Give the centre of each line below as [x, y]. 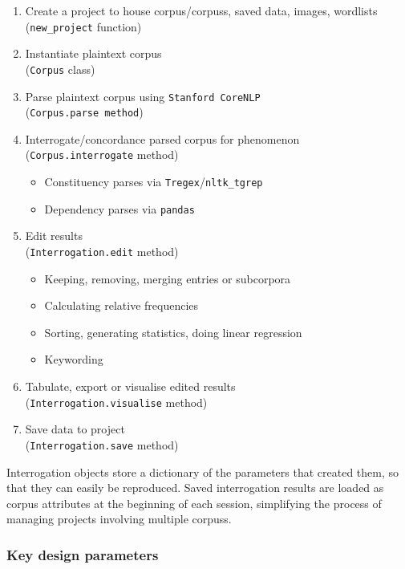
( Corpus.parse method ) [84, 112]
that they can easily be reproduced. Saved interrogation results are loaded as [195, 488]
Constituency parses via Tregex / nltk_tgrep [154, 182]
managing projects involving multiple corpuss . [119, 519]
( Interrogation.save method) [102, 444]
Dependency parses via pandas [119, 208]
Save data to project [75, 429]
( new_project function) [83, 26]
